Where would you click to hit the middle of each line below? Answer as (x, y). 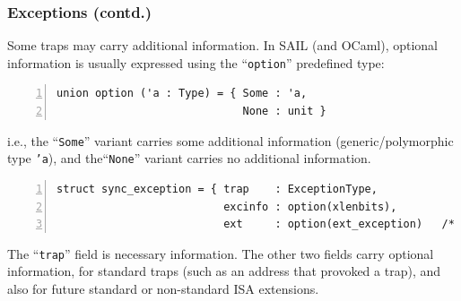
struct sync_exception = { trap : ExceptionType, (217, 189)
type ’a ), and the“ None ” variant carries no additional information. (189, 158)
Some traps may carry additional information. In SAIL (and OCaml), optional (222, 45)
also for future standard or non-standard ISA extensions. (163, 288)
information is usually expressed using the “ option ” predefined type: (196, 62)
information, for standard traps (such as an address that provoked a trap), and (224, 271)
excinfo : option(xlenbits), (310, 206)
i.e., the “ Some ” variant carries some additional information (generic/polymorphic (230, 140)
